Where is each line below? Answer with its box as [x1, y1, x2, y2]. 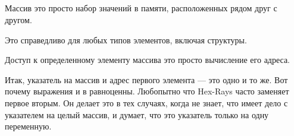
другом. [5, 13, 32, 26]
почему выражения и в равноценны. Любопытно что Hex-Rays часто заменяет [5, 85, 289, 97]
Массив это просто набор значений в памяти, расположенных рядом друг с [5, 2, 277, 14]
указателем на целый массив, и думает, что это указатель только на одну [5, 108, 269, 121]
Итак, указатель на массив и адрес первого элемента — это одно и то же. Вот [5, 73, 288, 86]
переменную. [5, 120, 52, 132]
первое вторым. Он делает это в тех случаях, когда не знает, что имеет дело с [5, 96, 288, 109]
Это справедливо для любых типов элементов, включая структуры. [5, 33, 247, 46]
